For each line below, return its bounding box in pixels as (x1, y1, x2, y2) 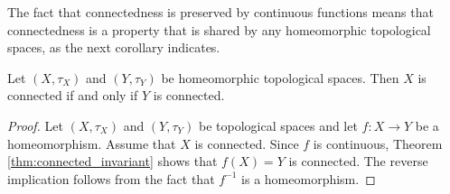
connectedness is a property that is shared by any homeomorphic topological (7, 20, 431, 39)
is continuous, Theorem (313, 134, 443, 152)
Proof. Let (7, 115, 63, 134)
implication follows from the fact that (7, 169, 215, 188)
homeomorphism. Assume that (7, 134, 176, 152)
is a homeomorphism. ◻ (241, 169, 376, 188)
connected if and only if (7, 86, 138, 105)
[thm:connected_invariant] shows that (7, 152, 218, 171)
